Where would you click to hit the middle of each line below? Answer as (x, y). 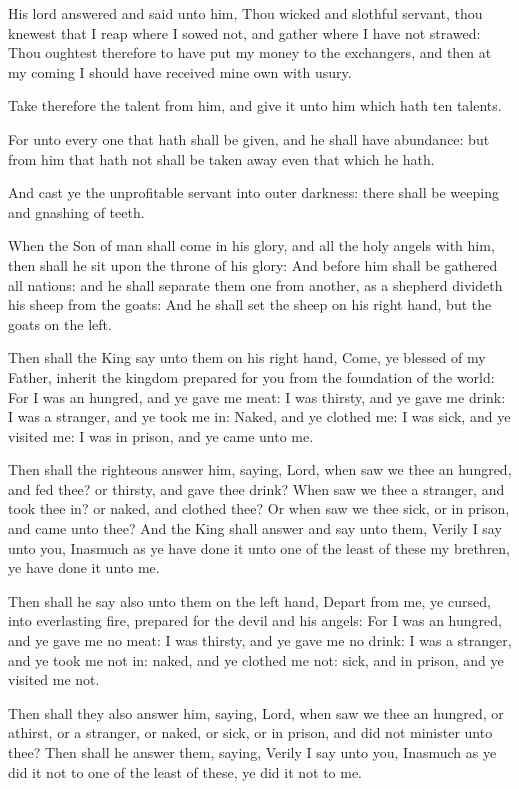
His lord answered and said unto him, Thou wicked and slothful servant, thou (245, 13)
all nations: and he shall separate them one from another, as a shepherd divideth (255, 284)
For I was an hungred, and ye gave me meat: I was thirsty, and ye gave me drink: (257, 396)
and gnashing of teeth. (76, 211)
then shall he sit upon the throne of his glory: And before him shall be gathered (253, 264)
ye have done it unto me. (84, 567)
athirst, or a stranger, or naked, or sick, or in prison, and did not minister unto (250, 732)
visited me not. (54, 679)
